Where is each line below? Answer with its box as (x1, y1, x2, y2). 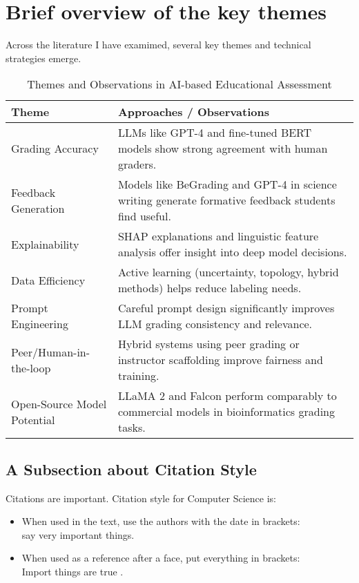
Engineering (11, 316, 68, 332)
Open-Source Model (11, 395, 107, 412)
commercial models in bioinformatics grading (117, 403, 336, 420)
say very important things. (21, 527, 135, 542)
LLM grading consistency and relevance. (117, 316, 313, 332)
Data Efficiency (11, 271, 86, 288)
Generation (11, 200, 65, 216)
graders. (117, 156, 157, 173)
